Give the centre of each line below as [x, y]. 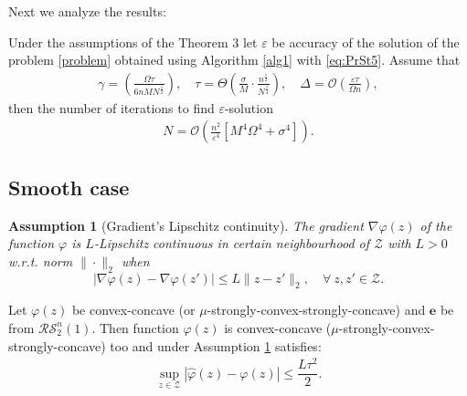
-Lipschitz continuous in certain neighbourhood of [231, 243]
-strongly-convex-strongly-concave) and [316, 310]
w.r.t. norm [41, 261]
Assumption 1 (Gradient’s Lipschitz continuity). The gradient [186, 225]
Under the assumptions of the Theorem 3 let [133, 42]
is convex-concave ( [278, 328]
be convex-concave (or [133, 310]
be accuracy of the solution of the [366, 42]
